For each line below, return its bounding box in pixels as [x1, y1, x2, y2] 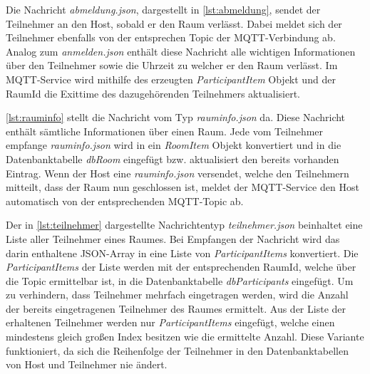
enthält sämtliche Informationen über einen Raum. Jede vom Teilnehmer [6, 123, 324, 138]
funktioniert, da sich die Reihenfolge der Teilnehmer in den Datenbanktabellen [6, 343, 349, 358]
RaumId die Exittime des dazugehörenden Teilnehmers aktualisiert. [6, 85, 300, 100]
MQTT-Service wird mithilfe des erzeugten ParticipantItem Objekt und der [6, 71, 336, 86]
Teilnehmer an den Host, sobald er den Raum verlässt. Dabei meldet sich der [6, 16, 342, 31]
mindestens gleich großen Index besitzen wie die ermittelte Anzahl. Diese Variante [6, 329, 364, 344]
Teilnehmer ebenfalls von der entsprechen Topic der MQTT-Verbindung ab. [6, 30, 336, 45]
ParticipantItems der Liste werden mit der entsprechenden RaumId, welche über [6, 259, 356, 274]
